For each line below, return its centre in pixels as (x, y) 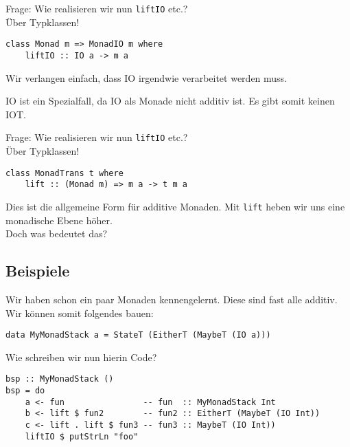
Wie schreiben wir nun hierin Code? (81, 357)
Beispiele (38, 271)
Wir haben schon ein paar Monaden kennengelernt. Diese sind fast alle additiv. (172, 299)
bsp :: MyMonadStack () (60, 379)
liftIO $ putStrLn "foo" (82, 436)
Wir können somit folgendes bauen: (80, 313)
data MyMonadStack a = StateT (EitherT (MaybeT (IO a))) (138, 335)
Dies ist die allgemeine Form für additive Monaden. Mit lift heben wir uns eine (175, 206)
